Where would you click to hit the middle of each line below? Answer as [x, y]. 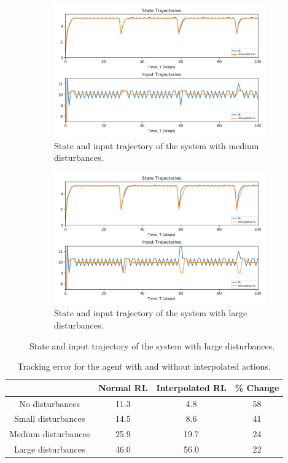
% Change [257, 387]
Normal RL [123, 387]
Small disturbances [49, 418]
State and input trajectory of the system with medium [157, 145]
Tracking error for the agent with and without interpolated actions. [144, 366]
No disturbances [49, 403]
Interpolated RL [191, 387]
